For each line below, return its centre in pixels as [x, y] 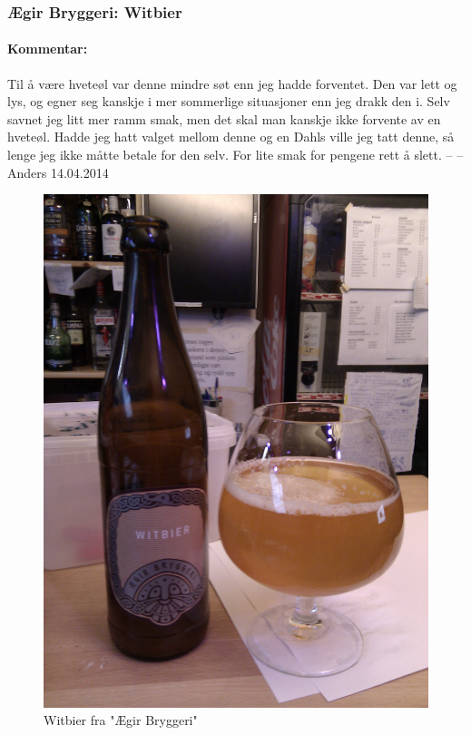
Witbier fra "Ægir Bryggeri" [121, 720]
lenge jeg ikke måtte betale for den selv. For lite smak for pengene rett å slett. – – [235, 155]
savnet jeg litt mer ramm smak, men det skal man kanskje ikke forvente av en [224, 118]
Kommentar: [48, 49]
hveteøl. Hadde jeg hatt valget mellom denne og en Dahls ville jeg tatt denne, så [231, 137]
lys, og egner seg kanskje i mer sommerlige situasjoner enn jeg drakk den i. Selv [229, 101]
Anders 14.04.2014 [58, 172]
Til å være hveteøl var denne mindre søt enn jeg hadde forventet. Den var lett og [232, 83]
